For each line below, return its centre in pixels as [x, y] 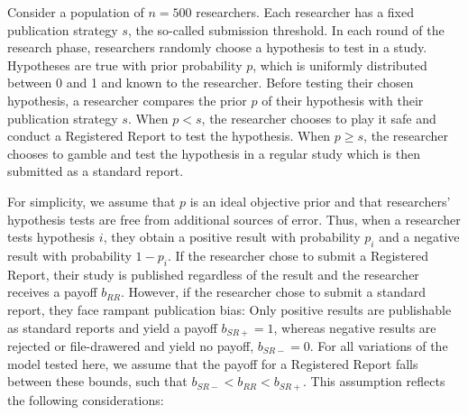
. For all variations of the [379, 345]
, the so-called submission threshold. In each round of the [286, 29]
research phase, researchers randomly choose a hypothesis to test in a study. [217, 47]
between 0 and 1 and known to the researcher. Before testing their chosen [211, 83]
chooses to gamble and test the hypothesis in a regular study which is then [214, 153]
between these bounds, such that [97, 381]
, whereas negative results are [355, 327]
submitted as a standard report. [96, 171]
